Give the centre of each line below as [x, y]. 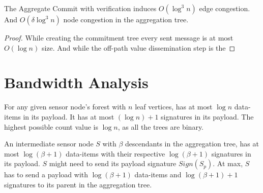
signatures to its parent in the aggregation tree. [78, 184]
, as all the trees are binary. [161, 126]
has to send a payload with [46, 175]
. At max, [228, 163]
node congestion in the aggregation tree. [126, 19]
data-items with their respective [115, 153]
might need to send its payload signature [113, 163]
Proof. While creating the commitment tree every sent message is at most [119, 37]
